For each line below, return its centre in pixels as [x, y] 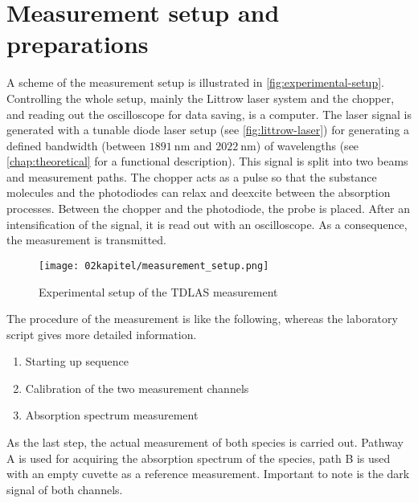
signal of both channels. [65, 489]
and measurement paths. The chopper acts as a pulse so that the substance [192, 176]
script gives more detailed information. [102, 334]
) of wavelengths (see [307, 145]
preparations [78, 44]
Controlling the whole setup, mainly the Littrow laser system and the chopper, [201, 98]
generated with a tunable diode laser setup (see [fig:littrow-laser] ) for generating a [208, 130]
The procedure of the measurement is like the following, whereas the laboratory [202, 319]
